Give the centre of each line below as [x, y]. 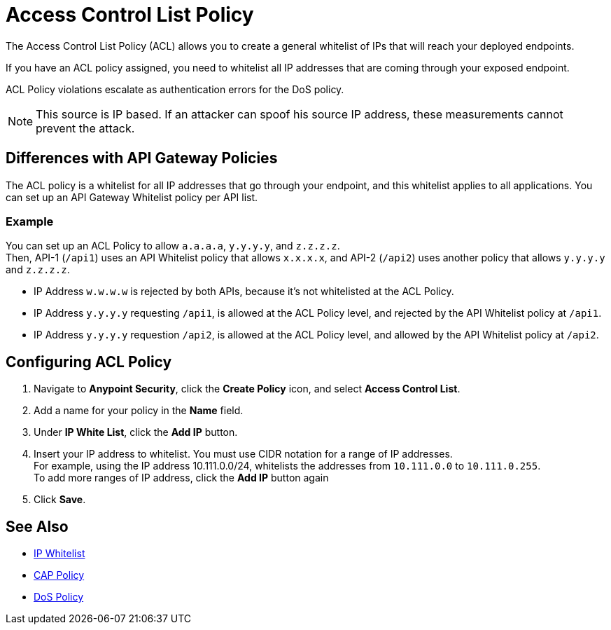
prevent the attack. [85, 128]
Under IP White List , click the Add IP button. [136, 432]
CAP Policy [59, 575]
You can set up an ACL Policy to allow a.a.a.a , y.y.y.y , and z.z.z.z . [173, 246]
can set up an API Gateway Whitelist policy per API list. [132, 197]
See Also [37, 526]
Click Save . [60, 500]
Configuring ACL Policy [89, 362]
